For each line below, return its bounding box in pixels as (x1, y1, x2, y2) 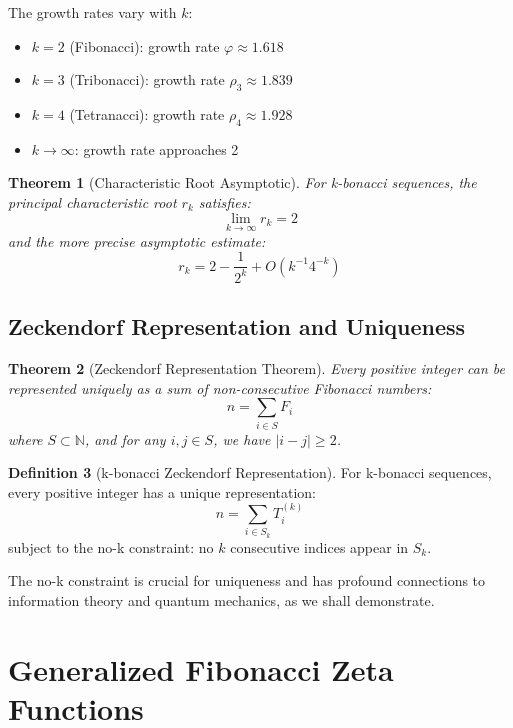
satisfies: (198, 191, 251, 212)
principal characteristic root (8, 191, 177, 212)
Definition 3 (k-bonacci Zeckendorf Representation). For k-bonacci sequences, (8, 462, 492, 483)
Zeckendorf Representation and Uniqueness (8, 311, 466, 342)
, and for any (84, 428, 166, 449)
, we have (213, 428, 271, 449)
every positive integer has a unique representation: (8, 481, 316, 502)
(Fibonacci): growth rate (69, 35, 220, 56)
